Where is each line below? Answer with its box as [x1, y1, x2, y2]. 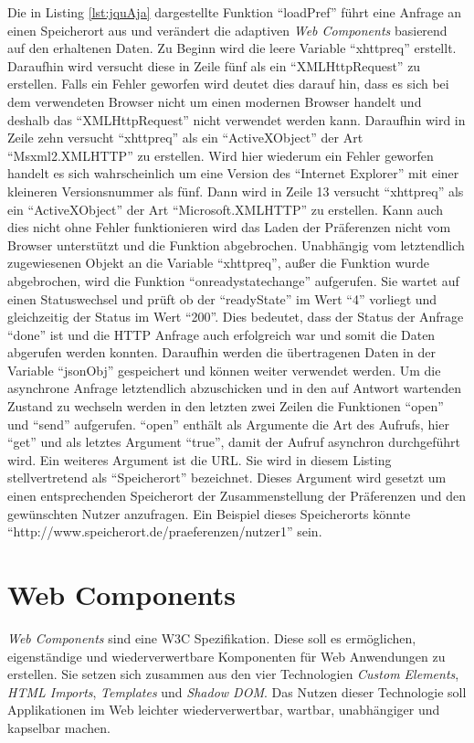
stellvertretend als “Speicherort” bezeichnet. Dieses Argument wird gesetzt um [7, 468, 447, 487]
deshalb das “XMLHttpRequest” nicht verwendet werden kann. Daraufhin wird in [7, 110, 466, 129]
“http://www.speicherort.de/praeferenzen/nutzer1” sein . [7, 522, 322, 541]
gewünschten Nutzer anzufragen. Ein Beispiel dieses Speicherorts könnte [7, 504, 411, 523]
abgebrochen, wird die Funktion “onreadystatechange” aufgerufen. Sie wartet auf [7, 271, 459, 290]
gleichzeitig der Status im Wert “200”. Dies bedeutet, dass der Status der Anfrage [7, 307, 464, 326]
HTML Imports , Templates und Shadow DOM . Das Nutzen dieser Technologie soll [7, 682, 467, 701]
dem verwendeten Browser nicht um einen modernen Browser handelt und [7, 91, 422, 111]
